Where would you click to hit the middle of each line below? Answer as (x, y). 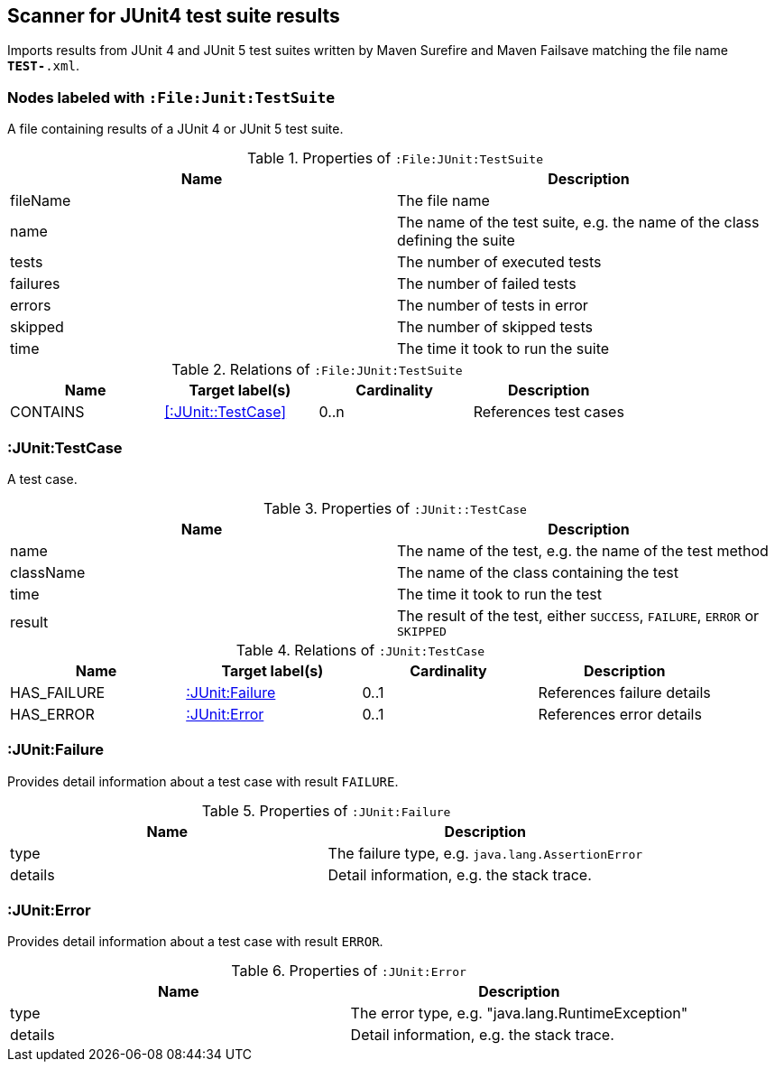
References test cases (549, 412)
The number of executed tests (499, 262)
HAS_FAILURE (58, 692)
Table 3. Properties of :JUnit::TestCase (395, 508)
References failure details (624, 692)
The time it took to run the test (499, 594)
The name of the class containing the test (538, 572)
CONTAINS (47, 412)
